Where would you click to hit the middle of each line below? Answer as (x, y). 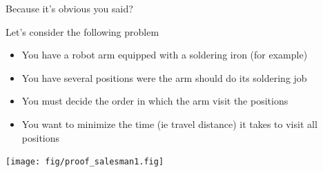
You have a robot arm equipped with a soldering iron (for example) (165, 55)
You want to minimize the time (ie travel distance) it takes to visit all (169, 123)
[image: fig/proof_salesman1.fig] (85, 162)
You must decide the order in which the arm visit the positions (155, 101)
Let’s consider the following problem (82, 31)
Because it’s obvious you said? (69, 8)
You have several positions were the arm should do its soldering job (164, 77)
